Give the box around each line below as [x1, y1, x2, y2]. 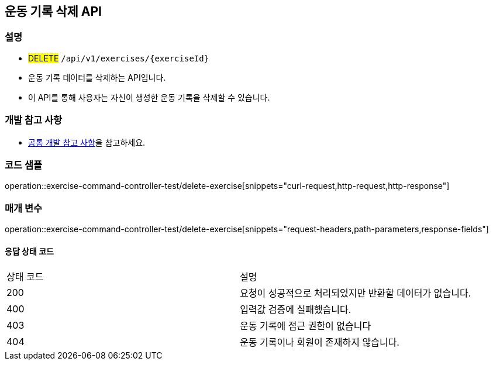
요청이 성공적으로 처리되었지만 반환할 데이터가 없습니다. [240, 287, 471, 299]
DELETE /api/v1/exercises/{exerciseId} [28, 53, 209, 63]
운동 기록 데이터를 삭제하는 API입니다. [28, 72, 166, 82]
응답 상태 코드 [5, 246, 54, 256]
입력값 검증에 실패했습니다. [240, 304, 351, 316]
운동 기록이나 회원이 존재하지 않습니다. [240, 336, 399, 349]
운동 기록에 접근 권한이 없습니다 [240, 320, 371, 332]
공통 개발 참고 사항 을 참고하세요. [28, 137, 146, 147]
